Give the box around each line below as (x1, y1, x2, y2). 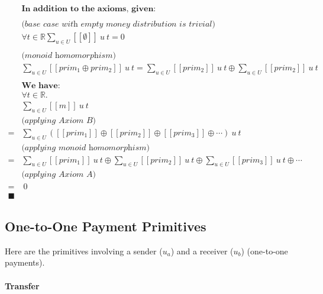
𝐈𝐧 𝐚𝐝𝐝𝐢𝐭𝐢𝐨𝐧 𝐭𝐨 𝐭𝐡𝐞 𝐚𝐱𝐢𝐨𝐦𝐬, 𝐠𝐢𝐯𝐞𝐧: (21, 5, 156, 14)
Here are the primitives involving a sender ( (5, 244, 163, 257)
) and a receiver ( (170, 244, 234, 257)
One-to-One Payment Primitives (5, 217, 206, 235)
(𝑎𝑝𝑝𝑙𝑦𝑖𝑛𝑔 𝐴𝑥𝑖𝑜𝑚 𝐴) (21, 170, 96, 179)
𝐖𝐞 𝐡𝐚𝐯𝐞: (21, 81, 60, 90)
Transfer (5, 279, 40, 292)
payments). (5, 256, 45, 269)
